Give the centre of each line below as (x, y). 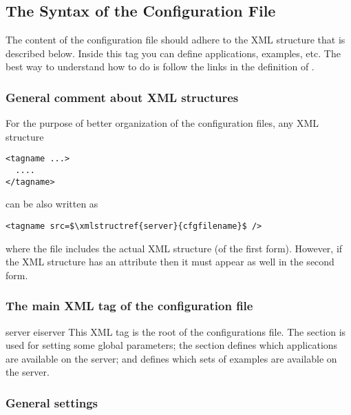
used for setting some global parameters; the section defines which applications (172, 345)
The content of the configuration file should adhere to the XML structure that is (175, 40)
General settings (52, 402)
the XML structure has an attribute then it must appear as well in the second (170, 262)
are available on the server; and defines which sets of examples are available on (171, 358)
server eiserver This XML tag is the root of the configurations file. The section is (176, 331)
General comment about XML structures (122, 97)
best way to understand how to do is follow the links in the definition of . (160, 67)
